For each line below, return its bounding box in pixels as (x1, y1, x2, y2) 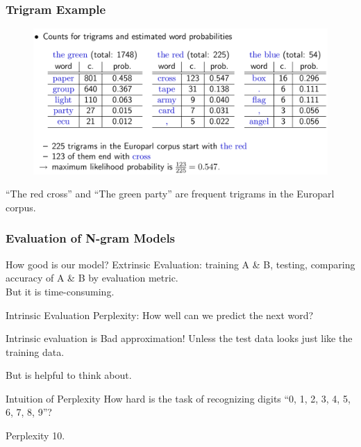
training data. (6, 344, 65, 359)
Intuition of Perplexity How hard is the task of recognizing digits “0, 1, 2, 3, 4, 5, (6, 391, 351, 405)
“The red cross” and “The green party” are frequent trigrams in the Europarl (6, 186, 335, 201)
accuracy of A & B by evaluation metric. (6, 270, 178, 285)
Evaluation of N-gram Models (6, 229, 176, 247)
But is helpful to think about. (6, 368, 132, 382)
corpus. (6, 200, 36, 214)
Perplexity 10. (6, 428, 65, 443)
